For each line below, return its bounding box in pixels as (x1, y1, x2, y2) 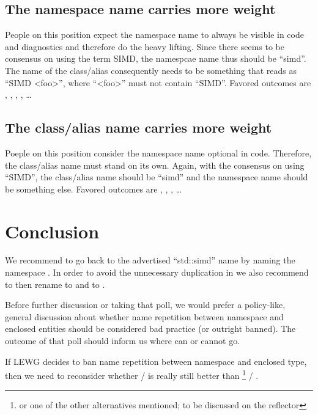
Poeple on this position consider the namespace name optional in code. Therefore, (5, 146, 312, 159)
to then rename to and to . (5, 277, 105, 290)
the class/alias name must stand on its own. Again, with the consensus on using (5, 158, 305, 171)
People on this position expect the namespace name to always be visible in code (5, 28, 304, 41)
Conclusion (5, 218, 100, 243)
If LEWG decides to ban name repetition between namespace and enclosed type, (5, 354, 307, 367)
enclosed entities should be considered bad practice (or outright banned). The (5, 322, 296, 335)
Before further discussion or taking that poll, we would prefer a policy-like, (5, 298, 286, 311)
